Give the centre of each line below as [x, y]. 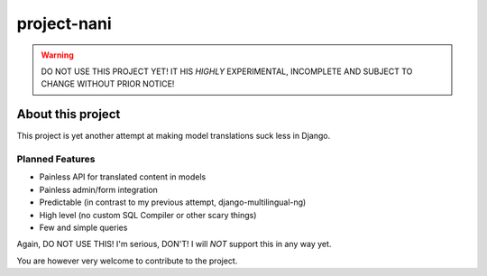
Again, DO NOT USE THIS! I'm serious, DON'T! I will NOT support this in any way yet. [174, 244]
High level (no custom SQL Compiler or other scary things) [148, 215]
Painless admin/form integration [98, 189]
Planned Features [56, 159]
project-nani [64, 23]
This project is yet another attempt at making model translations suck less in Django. [174, 136]
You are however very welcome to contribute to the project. [127, 261]
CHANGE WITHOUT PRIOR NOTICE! [108, 84]
